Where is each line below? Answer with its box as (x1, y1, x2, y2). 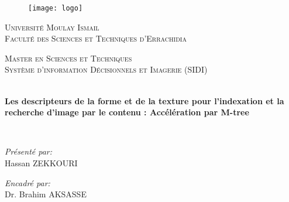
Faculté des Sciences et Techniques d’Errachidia (5, 32, 187, 44)
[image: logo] (28, 4, 83, 12)
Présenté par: (5, 145, 53, 158)
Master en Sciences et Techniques (5, 52, 132, 64)
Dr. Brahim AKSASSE (5, 188, 87, 200)
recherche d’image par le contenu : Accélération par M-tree (5, 106, 249, 118)
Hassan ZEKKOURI (5, 157, 78, 169)
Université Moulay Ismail (5, 20, 99, 33)
